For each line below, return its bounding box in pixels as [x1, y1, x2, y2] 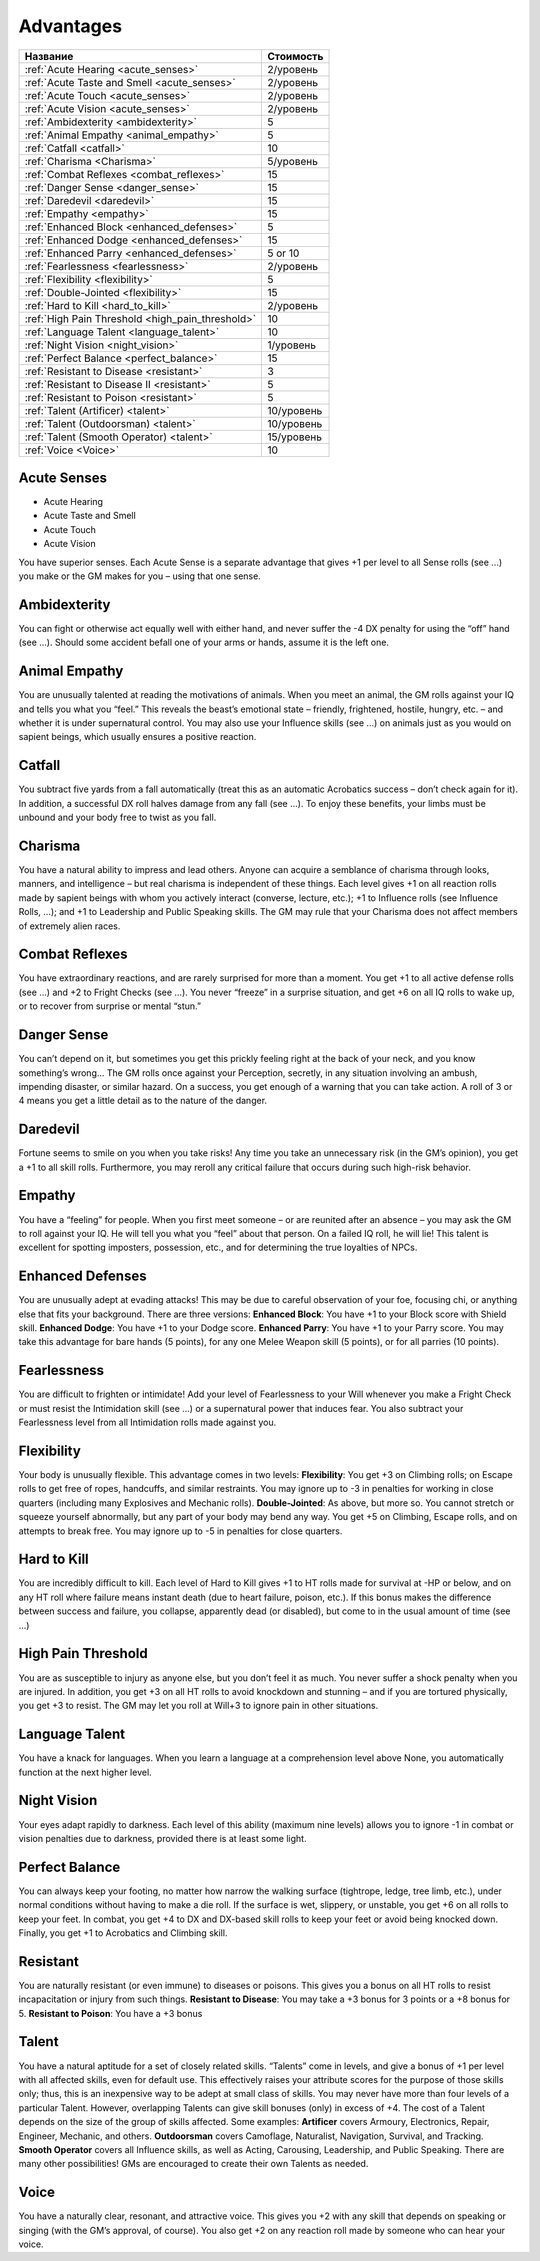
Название [24, 49, 74, 63]
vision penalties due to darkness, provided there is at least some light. [18, 1832, 307, 1844]
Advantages [18, 15, 123, 37]
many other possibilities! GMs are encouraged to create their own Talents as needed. [18, 2158, 369, 2170]
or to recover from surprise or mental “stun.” [18, 1000, 202, 1012]
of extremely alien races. [18, 920, 121, 932]
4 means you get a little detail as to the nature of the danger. [18, 1095, 268, 1107]
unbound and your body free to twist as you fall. [18, 811, 217, 824]
